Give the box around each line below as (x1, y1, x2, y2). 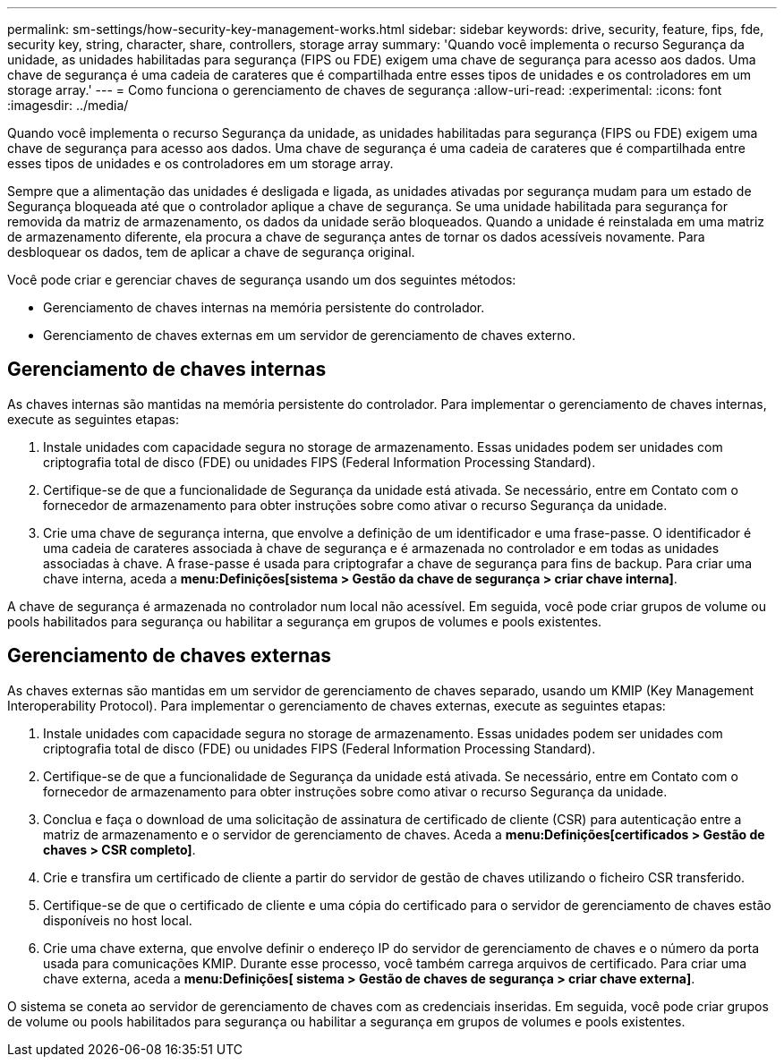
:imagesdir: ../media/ (7, 98, 129, 113)
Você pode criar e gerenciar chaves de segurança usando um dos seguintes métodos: (7, 272, 516, 287)
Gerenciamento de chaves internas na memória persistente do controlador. (43, 300, 485, 315)
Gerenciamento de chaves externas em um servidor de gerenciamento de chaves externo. (43, 328, 575, 343)
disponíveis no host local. (43, 912, 192, 928)
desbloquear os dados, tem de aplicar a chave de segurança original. (7, 244, 415, 260)
